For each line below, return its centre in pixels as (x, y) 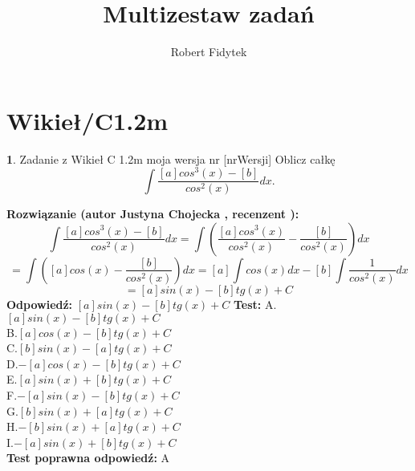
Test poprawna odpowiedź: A (88, 458)
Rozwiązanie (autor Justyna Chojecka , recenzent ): (153, 214)
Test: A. (255, 304)
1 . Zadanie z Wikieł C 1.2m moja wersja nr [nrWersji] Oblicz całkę (171, 158)
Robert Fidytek (209, 52)
